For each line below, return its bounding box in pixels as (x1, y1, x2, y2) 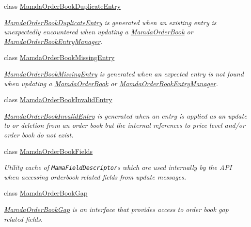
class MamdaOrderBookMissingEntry (4, 52, 115, 62)
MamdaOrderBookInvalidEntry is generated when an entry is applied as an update (4, 110, 247, 121)
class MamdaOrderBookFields (4, 146, 93, 156)
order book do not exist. (4, 129, 74, 139)
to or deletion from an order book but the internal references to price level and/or (4, 120, 245, 130)
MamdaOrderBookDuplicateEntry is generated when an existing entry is (4, 17, 217, 27)
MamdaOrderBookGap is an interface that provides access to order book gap (4, 204, 229, 214)
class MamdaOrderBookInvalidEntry (4, 94, 112, 105)
